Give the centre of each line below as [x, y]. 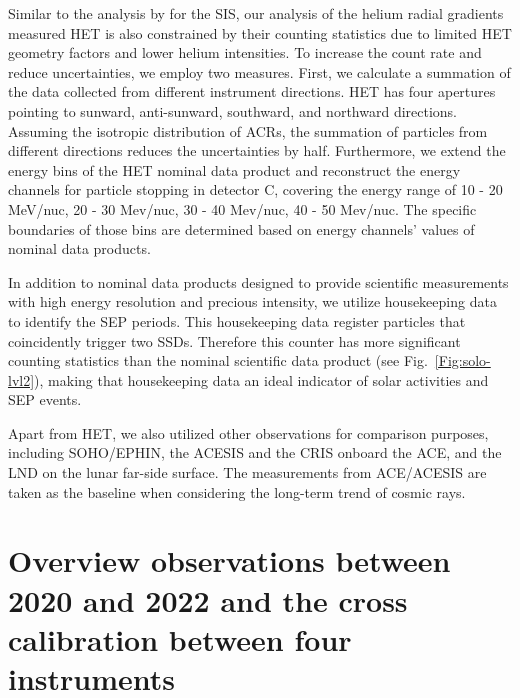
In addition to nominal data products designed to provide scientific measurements [258, 281]
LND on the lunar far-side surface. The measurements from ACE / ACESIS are [247, 472]
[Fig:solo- [462, 360]
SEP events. [45, 399]
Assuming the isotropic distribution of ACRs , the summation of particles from [248, 130]
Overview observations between [229, 560]
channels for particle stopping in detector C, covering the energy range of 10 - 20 [255, 189]
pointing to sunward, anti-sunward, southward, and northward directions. [233, 110]
